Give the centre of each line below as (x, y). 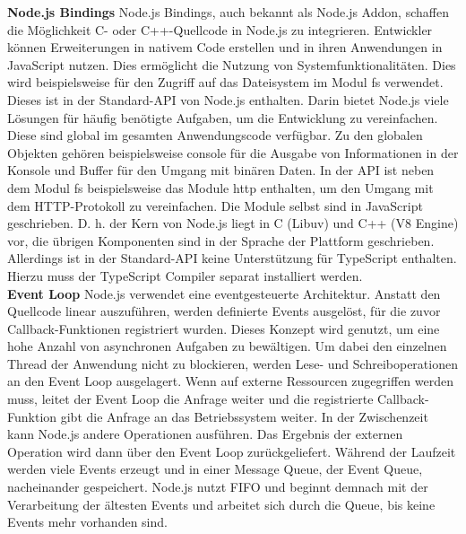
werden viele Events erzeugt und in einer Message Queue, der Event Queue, (215, 469)
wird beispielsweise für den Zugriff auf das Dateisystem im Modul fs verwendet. (225, 82)
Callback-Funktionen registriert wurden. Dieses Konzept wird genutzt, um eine (224, 328)
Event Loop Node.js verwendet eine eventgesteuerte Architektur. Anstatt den (224, 293)
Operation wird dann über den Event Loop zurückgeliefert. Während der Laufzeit (232, 451)
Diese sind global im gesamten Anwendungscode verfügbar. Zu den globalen (215, 135)
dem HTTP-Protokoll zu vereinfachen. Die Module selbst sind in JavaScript (215, 205)
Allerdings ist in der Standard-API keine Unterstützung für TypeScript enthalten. (232, 258)
